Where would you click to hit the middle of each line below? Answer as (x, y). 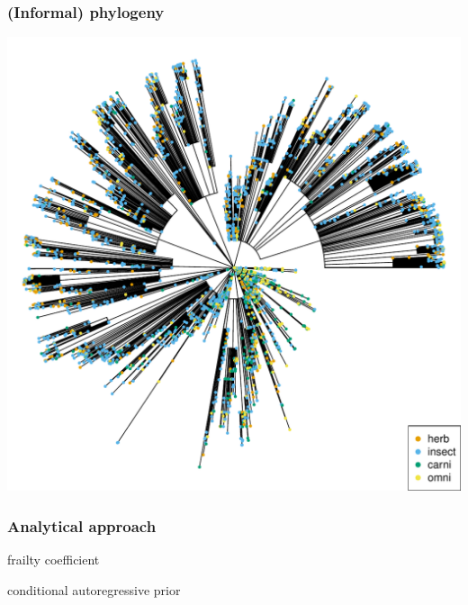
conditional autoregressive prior (94, 589)
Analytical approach (82, 525)
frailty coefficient (54, 560)
